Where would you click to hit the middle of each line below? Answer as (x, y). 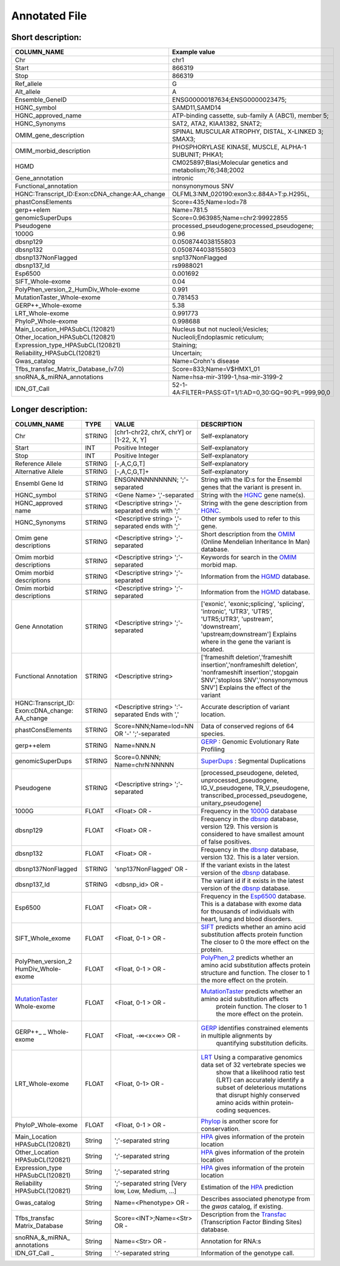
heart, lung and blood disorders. (247, 919)
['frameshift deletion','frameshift (247, 657)
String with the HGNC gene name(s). (253, 495)
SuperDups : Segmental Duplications (253, 761)
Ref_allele (28, 84)
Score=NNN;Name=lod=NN (154, 726)
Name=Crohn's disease (205, 361)
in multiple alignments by (236, 1035)
